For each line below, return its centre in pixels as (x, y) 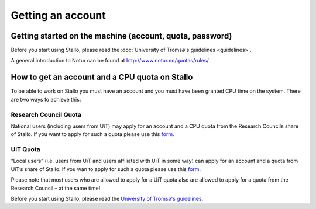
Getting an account (59, 15)
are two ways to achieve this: (46, 99)
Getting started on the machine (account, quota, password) (121, 36)
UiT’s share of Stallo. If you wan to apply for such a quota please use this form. (106, 169)
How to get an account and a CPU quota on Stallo (102, 77)
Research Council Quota (46, 114)
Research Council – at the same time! (56, 188)
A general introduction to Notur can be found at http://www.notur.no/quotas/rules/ (110, 61)
